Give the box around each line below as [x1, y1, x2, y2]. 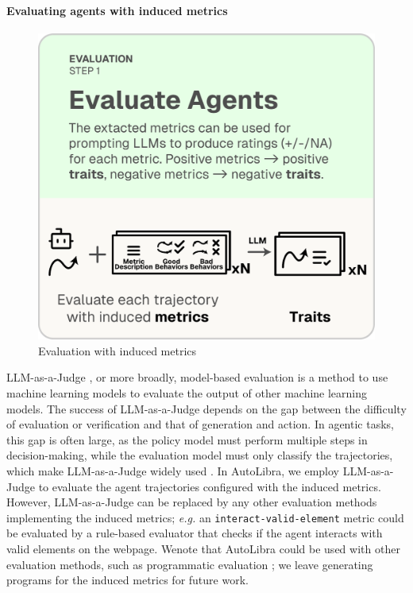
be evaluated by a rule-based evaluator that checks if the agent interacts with [6, 525, 383, 541]
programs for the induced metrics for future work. [6, 572, 249, 588]
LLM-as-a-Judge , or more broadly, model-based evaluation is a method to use [6, 369, 388, 386]
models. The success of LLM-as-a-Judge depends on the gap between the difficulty [6, 400, 407, 417]
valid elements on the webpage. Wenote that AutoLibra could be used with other [6, 541, 400, 557]
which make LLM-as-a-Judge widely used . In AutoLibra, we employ [6, 463, 339, 479]
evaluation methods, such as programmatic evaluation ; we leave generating [6, 556, 373, 572]
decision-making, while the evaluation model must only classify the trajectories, [6, 447, 393, 463]
